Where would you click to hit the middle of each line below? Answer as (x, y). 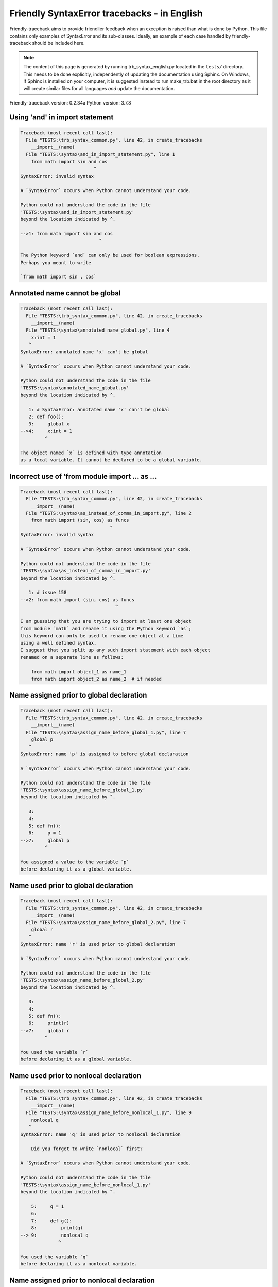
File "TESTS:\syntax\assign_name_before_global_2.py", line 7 (106, 922)
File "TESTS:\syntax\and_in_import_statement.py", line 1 (101, 154)
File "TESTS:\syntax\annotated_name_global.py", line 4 (98, 330)
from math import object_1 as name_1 (79, 672)
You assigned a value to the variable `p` (75, 862)
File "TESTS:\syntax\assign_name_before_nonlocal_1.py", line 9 (109, 1113)
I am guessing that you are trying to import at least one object (106, 621)
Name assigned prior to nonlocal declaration (82, 1280)
